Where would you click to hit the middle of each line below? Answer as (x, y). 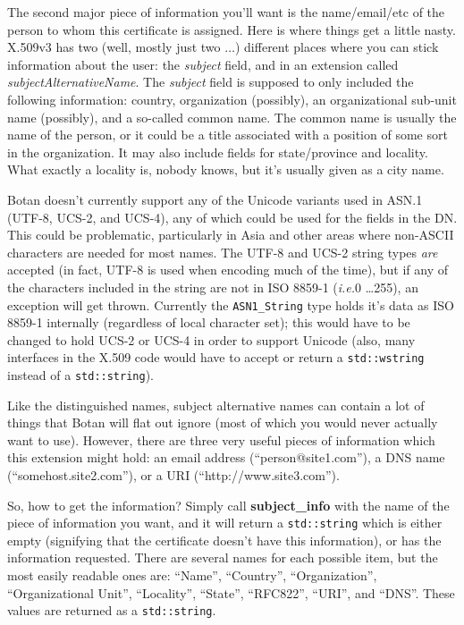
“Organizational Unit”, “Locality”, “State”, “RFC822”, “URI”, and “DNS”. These (231, 592)
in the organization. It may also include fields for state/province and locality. (218, 152)
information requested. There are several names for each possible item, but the (223, 557)
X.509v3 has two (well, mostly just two (114, 47)
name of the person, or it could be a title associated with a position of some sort (228, 135)
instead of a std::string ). (81, 375)
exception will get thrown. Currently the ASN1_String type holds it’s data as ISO (231, 304)
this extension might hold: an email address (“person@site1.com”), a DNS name (226, 457)
